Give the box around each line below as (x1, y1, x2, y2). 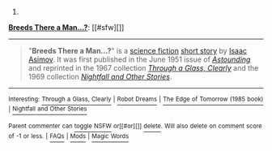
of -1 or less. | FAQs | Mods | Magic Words (8, 132, 130, 140)
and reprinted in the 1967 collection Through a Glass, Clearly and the (28, 63, 259, 72)
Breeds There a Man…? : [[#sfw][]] (8, 23, 125, 32)
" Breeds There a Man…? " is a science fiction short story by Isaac (28, 46, 248, 55)
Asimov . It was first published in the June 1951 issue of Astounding (28, 54, 251, 64)
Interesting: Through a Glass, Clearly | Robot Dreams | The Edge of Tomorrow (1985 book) (8, 95, 264, 103)
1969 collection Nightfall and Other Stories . (28, 72, 172, 81)
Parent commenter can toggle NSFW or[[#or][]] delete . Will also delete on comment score (8, 122, 262, 131)
